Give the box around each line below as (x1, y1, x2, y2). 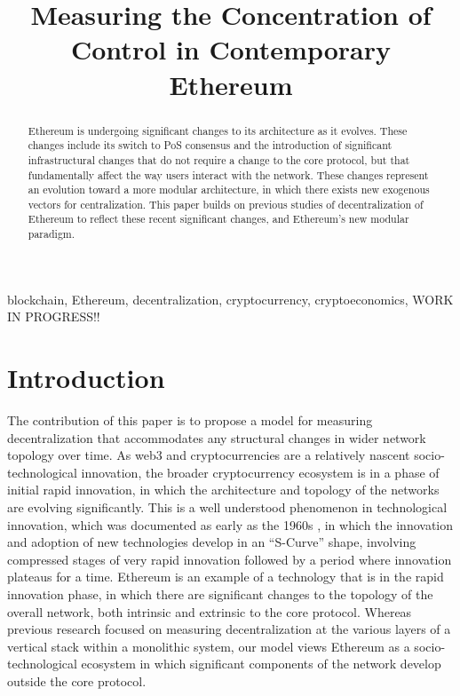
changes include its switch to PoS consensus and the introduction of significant (28, 138, 393, 153)
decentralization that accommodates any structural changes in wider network (7, 428, 426, 447)
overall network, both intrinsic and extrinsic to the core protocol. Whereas (7, 602, 412, 621)
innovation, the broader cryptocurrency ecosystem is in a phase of (81, 463, 440, 481)
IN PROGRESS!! (7, 307, 100, 326)
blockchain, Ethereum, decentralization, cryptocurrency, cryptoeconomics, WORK (7, 289, 454, 308)
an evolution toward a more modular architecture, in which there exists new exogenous (28, 182, 430, 197)
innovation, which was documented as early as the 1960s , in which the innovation (7, 515, 454, 534)
